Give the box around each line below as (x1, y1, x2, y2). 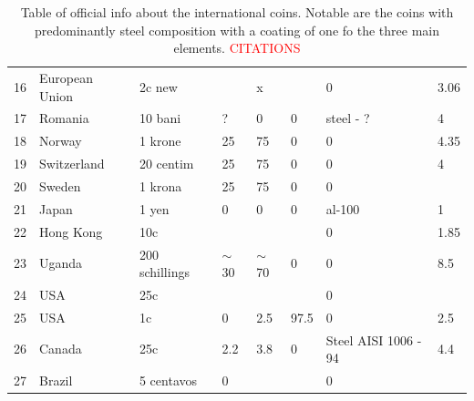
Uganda (39, 253, 83, 272)
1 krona (139, 177, 182, 195)
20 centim (139, 154, 194, 173)
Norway (39, 131, 82, 150)
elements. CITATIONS (173, 38, 301, 57)
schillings (139, 262, 190, 282)
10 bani (139, 108, 181, 128)
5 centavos (139, 371, 198, 390)
